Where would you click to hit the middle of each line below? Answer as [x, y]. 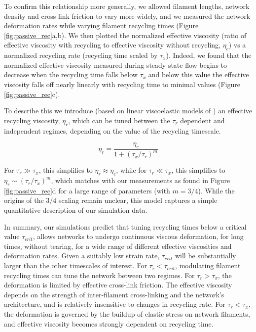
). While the [216, 190]
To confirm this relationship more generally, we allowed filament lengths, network [127, 6]
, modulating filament [208, 265]
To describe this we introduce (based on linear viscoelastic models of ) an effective [128, 111]
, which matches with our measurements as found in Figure [141, 180]
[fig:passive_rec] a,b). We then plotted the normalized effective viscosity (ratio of [125, 35]
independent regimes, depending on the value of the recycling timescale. [112, 130]
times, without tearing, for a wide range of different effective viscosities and [118, 246]
